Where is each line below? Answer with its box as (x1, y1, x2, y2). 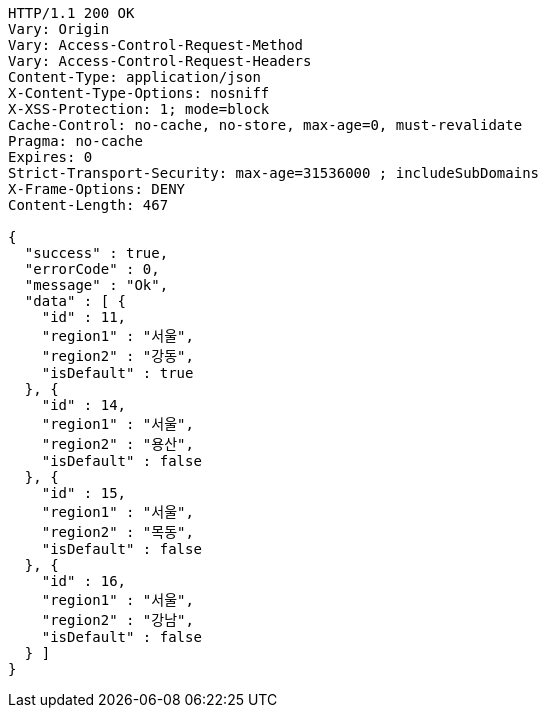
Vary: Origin (8, 21, 110, 37)
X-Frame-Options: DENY (8, 181, 186, 197)
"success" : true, (24, 245, 169, 261)
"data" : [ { (24, 293, 127, 309)
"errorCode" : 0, (24, 261, 160, 277)
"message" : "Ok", (24, 277, 169, 293)
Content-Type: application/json (8, 69, 261, 85)
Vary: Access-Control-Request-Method (8, 37, 304, 53)
